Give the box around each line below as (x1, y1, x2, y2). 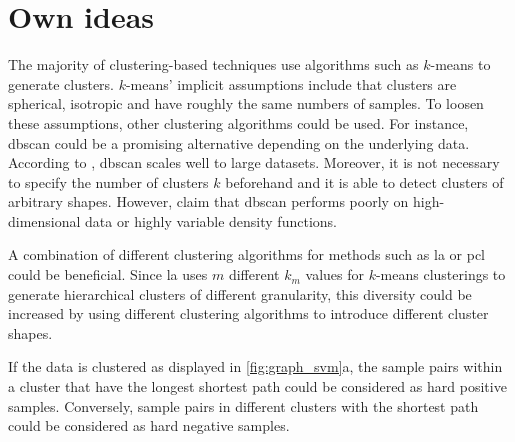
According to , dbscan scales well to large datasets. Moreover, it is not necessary (8, 152, 500, 173)
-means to (430, 54, 491, 75)
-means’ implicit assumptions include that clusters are (125, 73, 457, 94)
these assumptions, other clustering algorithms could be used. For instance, (8, 112, 469, 133)
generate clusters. (8, 73, 114, 94)
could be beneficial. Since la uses (8, 264, 208, 285)
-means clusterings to (375, 264, 506, 285)
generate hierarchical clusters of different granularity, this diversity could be (8, 283, 472, 304)
